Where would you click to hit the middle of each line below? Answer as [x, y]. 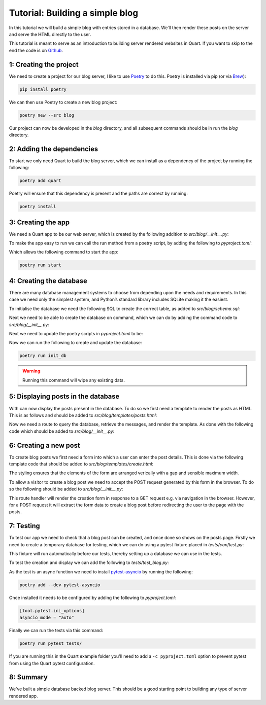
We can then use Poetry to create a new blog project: [63, 102]
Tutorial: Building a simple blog [74, 13]
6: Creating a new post [45, 445]
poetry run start [40, 265]
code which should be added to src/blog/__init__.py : [62, 431]
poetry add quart [40, 181]
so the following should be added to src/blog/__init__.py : [66, 489]
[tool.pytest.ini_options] [52, 611]
